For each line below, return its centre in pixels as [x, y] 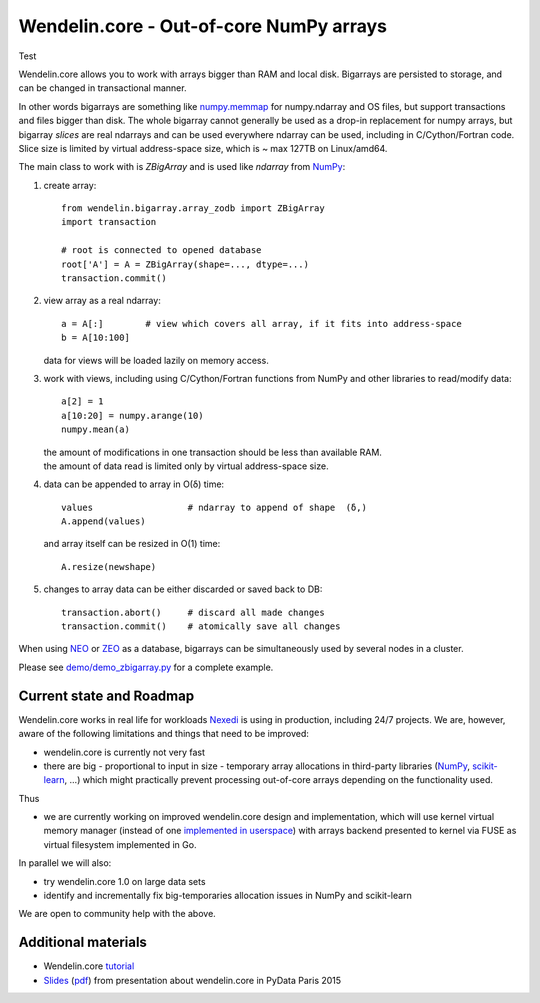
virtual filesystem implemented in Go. [120, 844]
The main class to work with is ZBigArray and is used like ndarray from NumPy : [182, 167]
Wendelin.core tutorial [89, 966]
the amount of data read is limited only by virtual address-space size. [186, 466]
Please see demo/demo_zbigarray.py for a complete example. [146, 667]
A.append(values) [103, 521]
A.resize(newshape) [109, 566]
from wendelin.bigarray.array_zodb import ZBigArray [193, 208]
